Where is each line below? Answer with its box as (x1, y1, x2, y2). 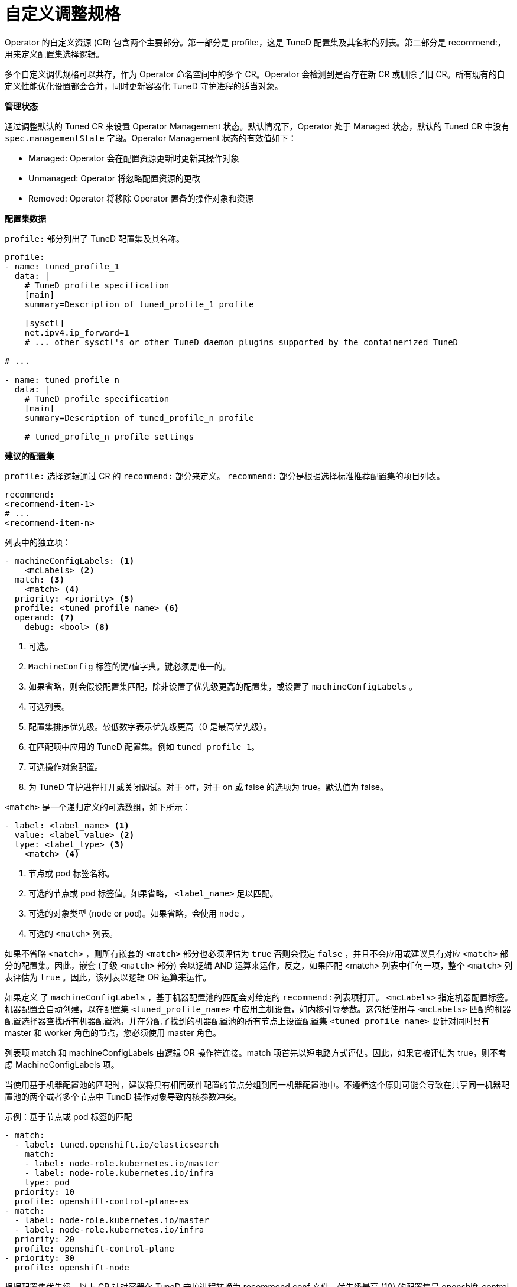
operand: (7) (14, 612, 75, 622)
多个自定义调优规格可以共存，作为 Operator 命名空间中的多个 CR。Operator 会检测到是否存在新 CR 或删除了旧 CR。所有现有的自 (5, 69, 505, 79)
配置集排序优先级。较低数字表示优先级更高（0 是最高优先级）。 (28, 721, 272, 732)
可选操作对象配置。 (28, 761, 103, 772)
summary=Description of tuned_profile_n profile (24, 412, 254, 422)
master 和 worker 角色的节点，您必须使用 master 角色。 (5, 1027, 222, 1038)
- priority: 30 (5, 1253, 75, 1263)
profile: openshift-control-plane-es (14, 1196, 189, 1206)
